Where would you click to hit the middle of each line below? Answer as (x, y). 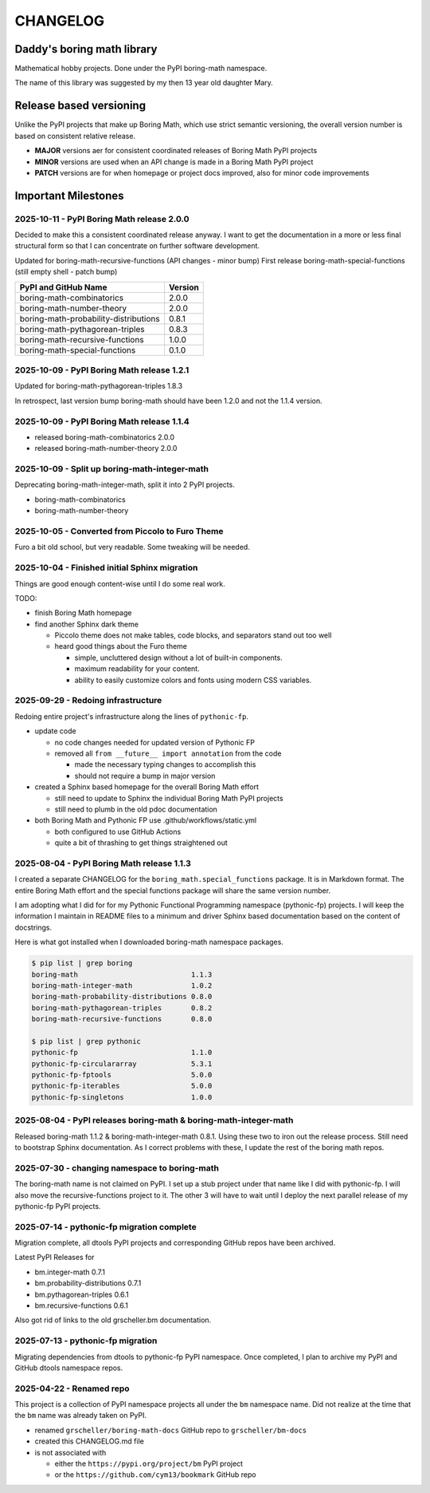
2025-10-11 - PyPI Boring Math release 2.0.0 (102, 219)
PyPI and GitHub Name (63, 287)
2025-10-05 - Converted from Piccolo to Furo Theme (119, 531)
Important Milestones (69, 196)
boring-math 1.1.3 (122, 974)
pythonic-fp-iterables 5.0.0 (122, 1086)
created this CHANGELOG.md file (90, 1441)
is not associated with (70, 1452)
